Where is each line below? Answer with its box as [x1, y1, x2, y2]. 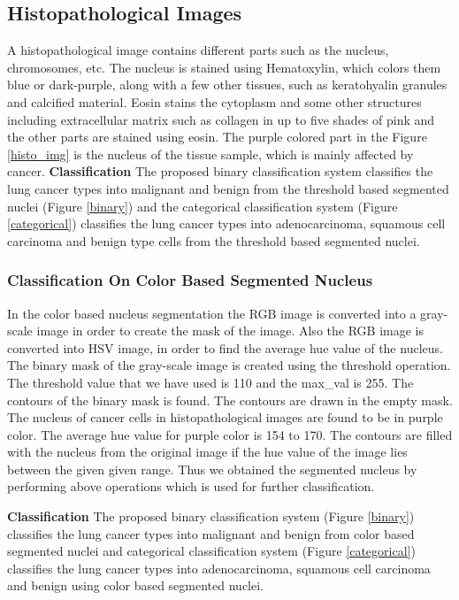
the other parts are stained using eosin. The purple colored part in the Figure [7, 127, 427, 146]
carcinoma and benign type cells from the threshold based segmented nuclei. [7, 231, 420, 250]
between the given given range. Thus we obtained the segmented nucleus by [7, 459, 417, 478]
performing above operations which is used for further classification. [7, 477, 375, 496]
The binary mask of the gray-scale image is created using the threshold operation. [7, 356, 451, 374]
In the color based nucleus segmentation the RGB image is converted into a [7, 304, 417, 322]
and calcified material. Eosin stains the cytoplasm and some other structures [7, 92, 422, 111]
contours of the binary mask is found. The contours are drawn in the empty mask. [7, 390, 453, 409]
